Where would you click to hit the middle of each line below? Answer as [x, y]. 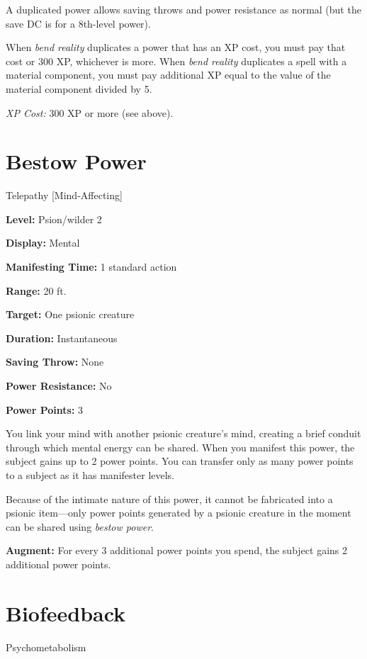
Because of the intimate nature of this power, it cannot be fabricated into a [169, 499]
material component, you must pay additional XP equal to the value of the [168, 75]
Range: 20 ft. [36, 290]
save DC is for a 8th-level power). [78, 23]
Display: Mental [43, 243]
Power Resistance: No [59, 386]
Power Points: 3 [45, 409]
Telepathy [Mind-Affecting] [64, 195]
